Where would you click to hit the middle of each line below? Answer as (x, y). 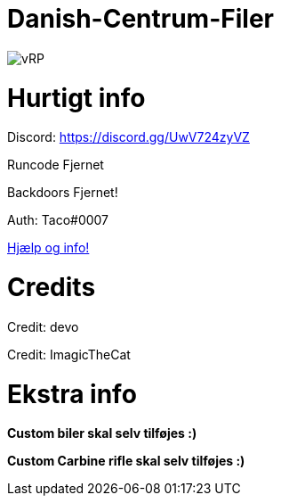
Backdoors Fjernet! (63, 193)
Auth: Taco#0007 (58, 220)
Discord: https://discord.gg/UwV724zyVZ (128, 137)
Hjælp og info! (48, 248)
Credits (52, 287)
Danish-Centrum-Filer (140, 19)
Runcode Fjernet (56, 165)
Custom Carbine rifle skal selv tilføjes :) (126, 461)
